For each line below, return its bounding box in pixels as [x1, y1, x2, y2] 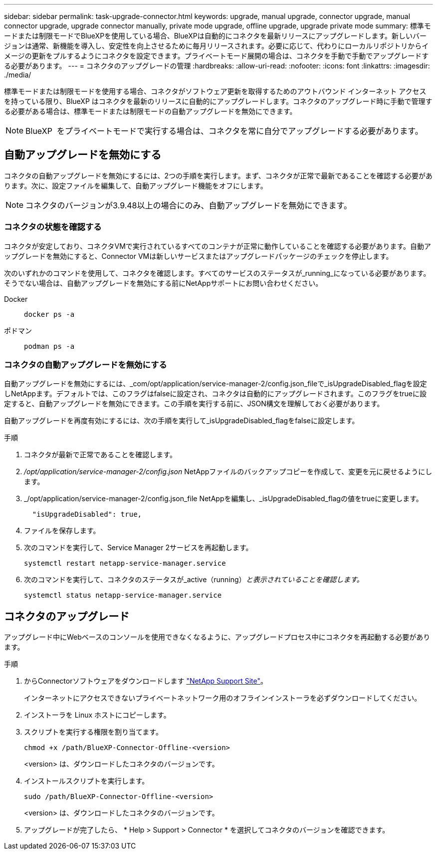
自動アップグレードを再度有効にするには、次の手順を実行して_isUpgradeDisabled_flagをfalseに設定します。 [4, 416, 359, 425]
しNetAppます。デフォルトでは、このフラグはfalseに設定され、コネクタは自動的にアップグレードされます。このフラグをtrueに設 [4, 389, 427, 398]
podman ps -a [24, 342, 75, 350]
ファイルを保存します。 [24, 526, 100, 535]
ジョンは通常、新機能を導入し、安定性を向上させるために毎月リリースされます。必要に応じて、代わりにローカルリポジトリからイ [4, 41, 429, 50]
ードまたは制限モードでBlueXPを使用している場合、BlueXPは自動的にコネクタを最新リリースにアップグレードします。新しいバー [4, 31, 427, 40]
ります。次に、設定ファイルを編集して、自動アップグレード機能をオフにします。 [4, 181, 267, 190]
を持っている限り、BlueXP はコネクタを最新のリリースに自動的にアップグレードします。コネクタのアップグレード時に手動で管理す [4, 97, 433, 105]
